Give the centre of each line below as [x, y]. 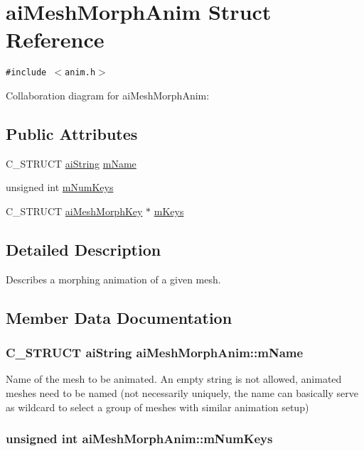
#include [26, 73]
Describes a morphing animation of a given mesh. [113, 279]
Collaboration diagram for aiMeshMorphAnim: [108, 95]
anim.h [80, 73]
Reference [55, 39]
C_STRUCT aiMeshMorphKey [74, 211]
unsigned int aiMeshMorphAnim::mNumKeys [139, 439]
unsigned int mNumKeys [60, 187]
